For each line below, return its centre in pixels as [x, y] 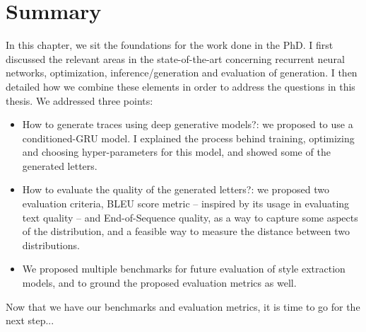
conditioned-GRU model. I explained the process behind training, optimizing [188, 138]
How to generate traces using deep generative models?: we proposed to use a [188, 124]
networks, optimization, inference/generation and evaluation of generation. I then [182, 73]
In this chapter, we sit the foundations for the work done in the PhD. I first [170, 45]
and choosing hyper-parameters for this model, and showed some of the [176, 152]
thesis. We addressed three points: [79, 100]
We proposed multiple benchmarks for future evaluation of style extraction [184, 269]
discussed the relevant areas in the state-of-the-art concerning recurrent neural [175, 58]
